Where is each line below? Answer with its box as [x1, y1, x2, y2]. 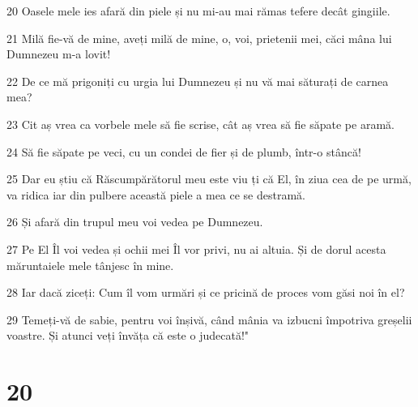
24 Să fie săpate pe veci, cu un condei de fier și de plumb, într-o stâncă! [6, 143, 361, 160]
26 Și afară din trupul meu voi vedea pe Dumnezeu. [6, 213, 263, 230]
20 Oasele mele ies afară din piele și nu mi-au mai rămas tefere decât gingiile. [6, 2, 390, 19]
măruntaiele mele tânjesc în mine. [6, 256, 174, 273]
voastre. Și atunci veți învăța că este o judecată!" [6, 327, 250, 344]
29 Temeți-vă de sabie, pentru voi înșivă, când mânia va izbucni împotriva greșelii [6, 311, 412, 328]
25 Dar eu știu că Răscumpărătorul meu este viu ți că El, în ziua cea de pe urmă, [6, 170, 412, 187]
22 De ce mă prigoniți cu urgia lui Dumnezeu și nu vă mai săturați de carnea [6, 72, 389, 89]
